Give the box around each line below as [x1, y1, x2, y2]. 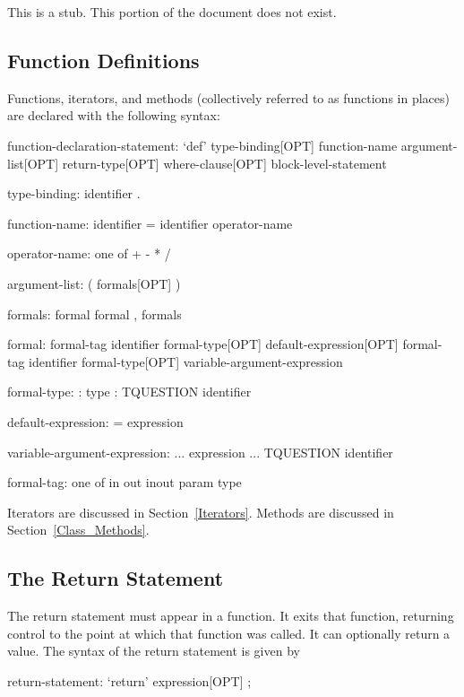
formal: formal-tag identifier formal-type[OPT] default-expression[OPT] [7, 335, 399, 353]
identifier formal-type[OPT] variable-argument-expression [29, 352, 343, 370]
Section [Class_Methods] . [7, 520, 150, 539]
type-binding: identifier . [7, 184, 141, 203]
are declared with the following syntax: [7, 106, 220, 125]
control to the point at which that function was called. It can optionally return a [7, 623, 451, 642]
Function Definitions [7, 46, 200, 74]
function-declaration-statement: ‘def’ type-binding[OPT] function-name [7, 135, 398, 154]
